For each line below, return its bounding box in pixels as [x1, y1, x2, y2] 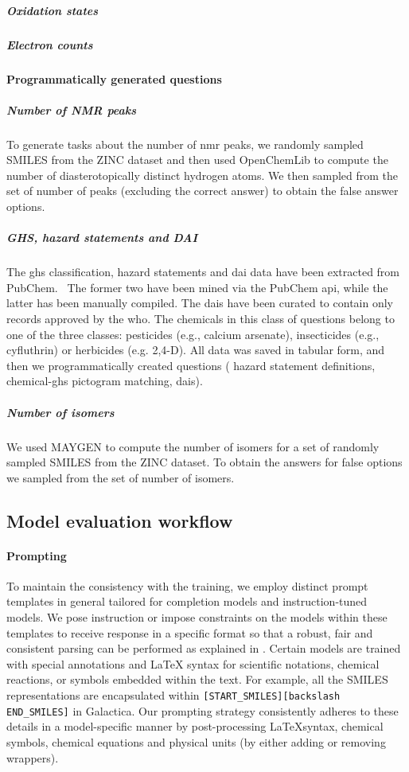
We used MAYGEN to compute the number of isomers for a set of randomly [6, 438, 380, 454]
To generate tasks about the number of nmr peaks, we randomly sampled [6, 135, 364, 152]
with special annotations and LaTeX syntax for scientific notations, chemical [6, 655, 380, 672]
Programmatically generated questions [6, 70, 222, 87]
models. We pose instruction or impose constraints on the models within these [6, 609, 388, 626]
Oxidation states [6, 2, 99, 18]
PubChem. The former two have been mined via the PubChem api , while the [6, 279, 388, 295]
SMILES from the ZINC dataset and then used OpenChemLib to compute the [6, 151, 388, 168]
